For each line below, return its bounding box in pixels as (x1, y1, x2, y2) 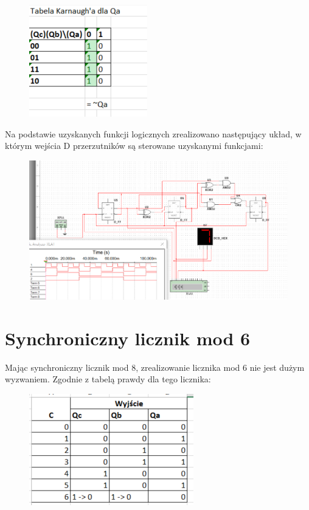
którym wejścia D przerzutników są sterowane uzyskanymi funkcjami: (5, 139, 263, 152)
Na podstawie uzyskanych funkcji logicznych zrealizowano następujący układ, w (5, 127, 302, 140)
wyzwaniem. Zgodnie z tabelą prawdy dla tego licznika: (5, 373, 211, 385)
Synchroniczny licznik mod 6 (5, 325, 251, 350)
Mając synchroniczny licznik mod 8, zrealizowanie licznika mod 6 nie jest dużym (5, 360, 305, 373)
